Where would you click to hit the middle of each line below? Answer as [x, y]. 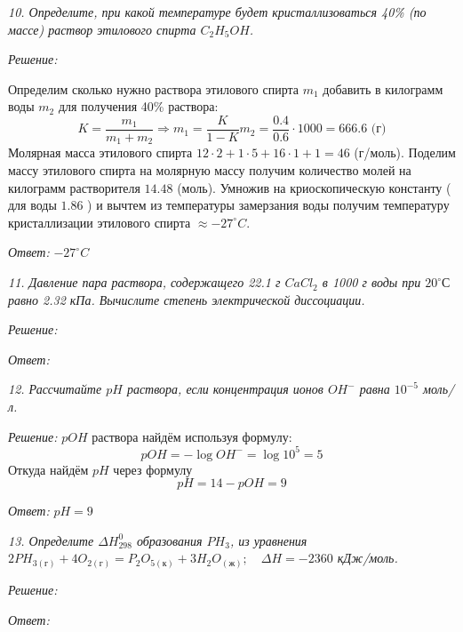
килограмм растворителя [74, 187]
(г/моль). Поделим [405, 152]
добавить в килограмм [383, 88]
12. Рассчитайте [55, 389]
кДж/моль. [367, 558]
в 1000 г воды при [371, 282]
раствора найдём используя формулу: [192, 436]
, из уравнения [268, 540]
